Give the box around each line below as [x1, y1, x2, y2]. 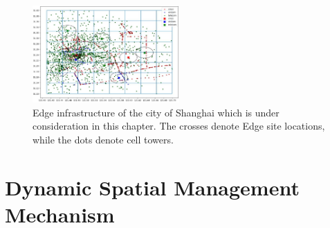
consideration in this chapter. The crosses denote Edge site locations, [33, 119, 325, 133]
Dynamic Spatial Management [5, 173, 300, 201]
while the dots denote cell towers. [33, 132, 174, 146]
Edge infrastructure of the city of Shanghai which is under [33, 105, 279, 119]
